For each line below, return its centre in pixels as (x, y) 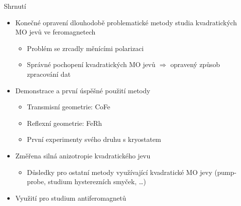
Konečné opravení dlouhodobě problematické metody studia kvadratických (126, 22)
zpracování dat (49, 74)
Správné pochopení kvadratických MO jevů (91, 64)
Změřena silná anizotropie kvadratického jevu (83, 155)
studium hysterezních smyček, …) (97, 181)
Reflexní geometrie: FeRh (64, 123)
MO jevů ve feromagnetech (55, 32)
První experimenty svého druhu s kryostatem (94, 139)
